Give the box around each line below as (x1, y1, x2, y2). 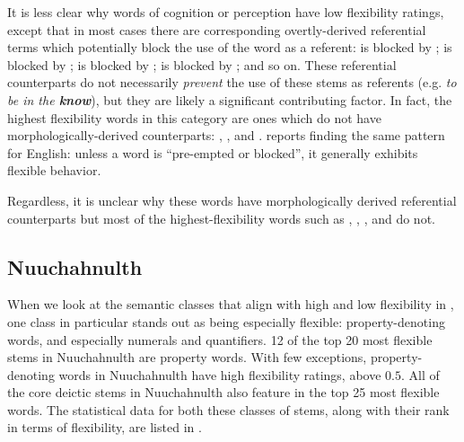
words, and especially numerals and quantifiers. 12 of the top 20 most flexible (7, 330, 433, 349)
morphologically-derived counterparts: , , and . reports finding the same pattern (7, 126, 445, 145)
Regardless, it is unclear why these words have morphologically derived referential (7, 190, 457, 209)
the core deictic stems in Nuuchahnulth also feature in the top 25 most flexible (7, 383, 440, 402)
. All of (400, 365, 440, 384)
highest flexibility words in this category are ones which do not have (7, 108, 381, 127)
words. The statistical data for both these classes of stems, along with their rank (7, 400, 450, 419)
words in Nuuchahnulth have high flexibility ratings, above (58, 365, 381, 384)
